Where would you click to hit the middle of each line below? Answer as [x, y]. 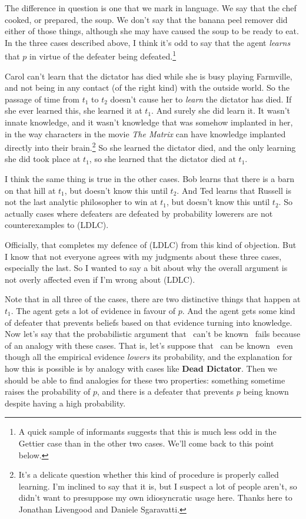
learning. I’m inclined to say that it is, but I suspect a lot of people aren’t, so [158, 486]
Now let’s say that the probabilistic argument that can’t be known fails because [153, 334]
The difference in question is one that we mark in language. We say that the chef [151, 8]
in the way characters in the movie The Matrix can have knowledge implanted [145, 133]
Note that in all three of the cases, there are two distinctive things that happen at [153, 299]
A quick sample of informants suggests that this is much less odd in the [147, 432]
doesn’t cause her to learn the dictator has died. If [201, 99]
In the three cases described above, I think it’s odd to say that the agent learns [148, 42]
